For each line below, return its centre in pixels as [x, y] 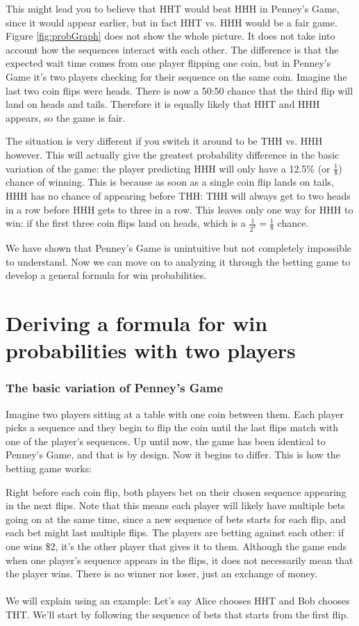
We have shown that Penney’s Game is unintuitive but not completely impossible [179, 248]
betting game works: [49, 468]
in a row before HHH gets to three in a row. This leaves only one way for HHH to [179, 209]
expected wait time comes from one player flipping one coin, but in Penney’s [168, 63]
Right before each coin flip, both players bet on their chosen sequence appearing [176, 491]
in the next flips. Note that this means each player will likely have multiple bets [175, 505]
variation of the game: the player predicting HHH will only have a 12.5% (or [168, 168]
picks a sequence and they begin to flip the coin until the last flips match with [172, 427]
